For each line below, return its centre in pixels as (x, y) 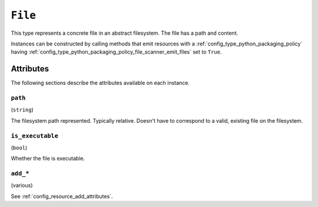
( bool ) (19, 147)
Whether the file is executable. (48, 159)
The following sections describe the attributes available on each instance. (100, 83)
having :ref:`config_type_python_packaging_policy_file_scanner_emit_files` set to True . (116, 52)
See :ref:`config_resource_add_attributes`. (62, 196)
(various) (22, 185)
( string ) (22, 110)
